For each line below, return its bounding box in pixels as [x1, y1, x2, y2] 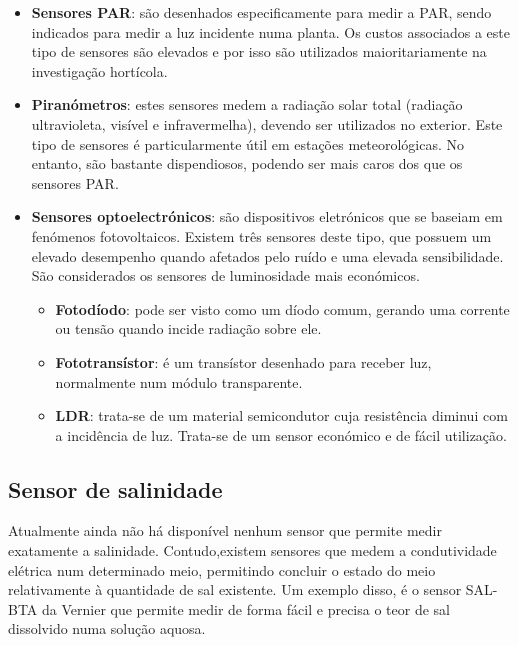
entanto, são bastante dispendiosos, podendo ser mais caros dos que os [31, 153, 463, 174]
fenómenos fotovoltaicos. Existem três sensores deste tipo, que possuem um [31, 225, 492, 246]
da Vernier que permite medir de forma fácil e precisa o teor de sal [42, 598, 450, 619]
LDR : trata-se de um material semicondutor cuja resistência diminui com [55, 405, 508, 426]
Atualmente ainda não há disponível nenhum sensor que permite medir [8, 520, 442, 541]
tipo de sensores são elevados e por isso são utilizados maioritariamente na [31, 41, 487, 62]
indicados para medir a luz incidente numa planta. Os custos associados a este [31, 21, 511, 42]
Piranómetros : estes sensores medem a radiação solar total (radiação [31, 94, 463, 115]
